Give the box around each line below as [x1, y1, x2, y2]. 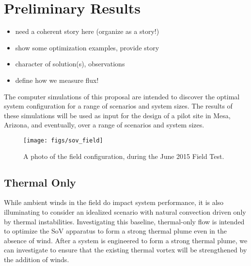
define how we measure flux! [15, 75, 99, 85]
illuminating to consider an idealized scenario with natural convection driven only [4, 206, 246, 217]
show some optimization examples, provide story [15, 42, 159, 52]
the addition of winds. [4, 254, 69, 264]
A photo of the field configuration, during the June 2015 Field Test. [23, 151, 224, 161]
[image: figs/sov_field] [23, 137, 103, 144]
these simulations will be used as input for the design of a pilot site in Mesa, [4, 110, 231, 120]
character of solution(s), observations [15, 59, 125, 69]
